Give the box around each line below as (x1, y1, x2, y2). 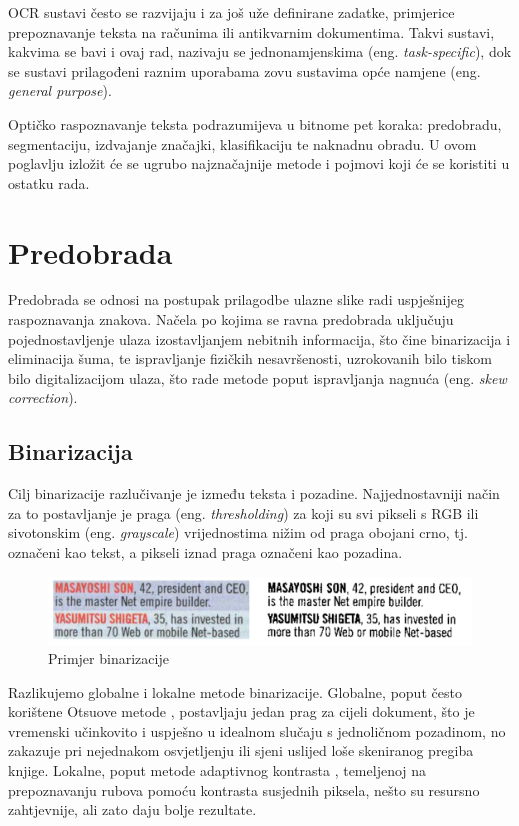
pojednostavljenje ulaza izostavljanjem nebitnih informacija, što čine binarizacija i (8, 328, 511, 349)
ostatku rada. (8, 172, 90, 193)
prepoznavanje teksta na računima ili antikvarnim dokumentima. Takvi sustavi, (8, 21, 495, 42)
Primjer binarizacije (48, 648, 169, 669)
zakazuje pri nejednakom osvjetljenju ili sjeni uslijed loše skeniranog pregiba (8, 740, 474, 761)
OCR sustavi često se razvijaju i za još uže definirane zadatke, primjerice (8, 2, 455, 22)
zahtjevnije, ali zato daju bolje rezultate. (8, 799, 257, 820)
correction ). (8, 387, 78, 408)
